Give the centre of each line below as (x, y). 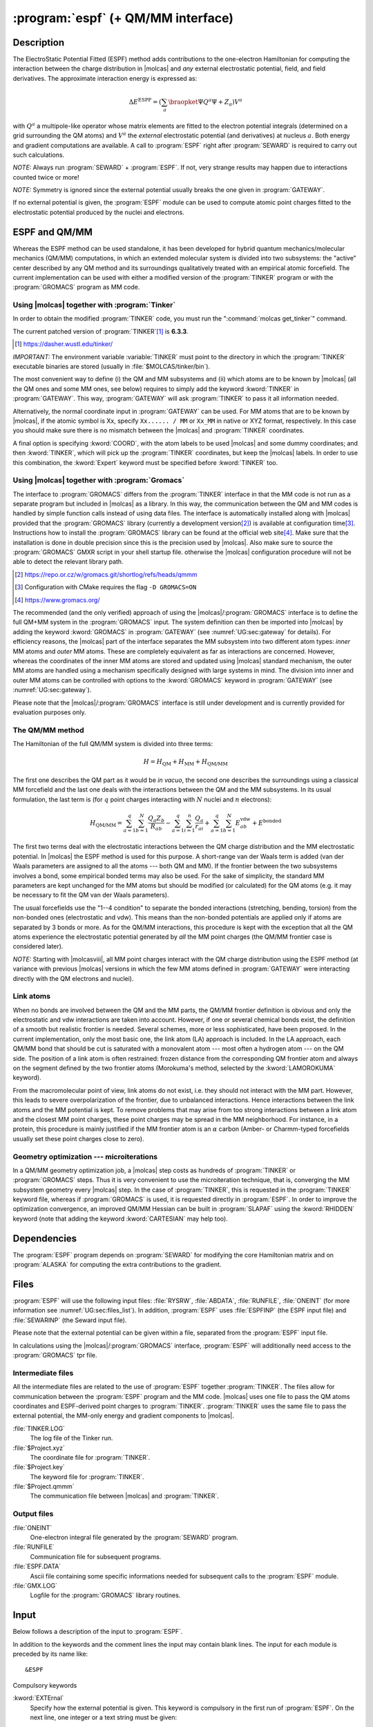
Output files (33, 1514)
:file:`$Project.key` (39, 1467)
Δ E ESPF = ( (145, 101)
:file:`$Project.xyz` (39, 1448)
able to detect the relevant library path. (68, 562)
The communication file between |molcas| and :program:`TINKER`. (124, 1496)
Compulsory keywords (45, 1685)
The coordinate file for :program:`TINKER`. (90, 1457)
